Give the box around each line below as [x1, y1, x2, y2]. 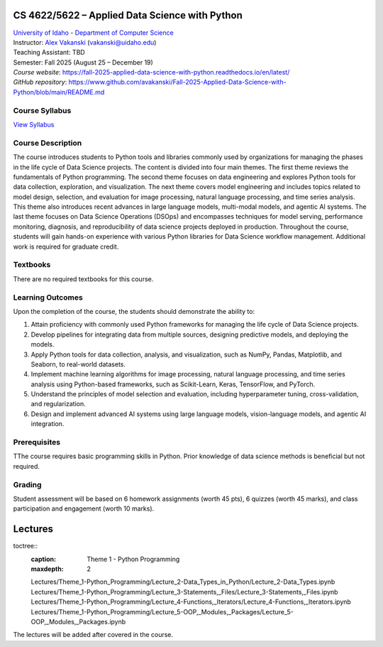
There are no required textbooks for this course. [13, 274, 154, 283]
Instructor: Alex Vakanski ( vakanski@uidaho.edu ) [13, 38, 157, 46]
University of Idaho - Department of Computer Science [13, 28, 174, 37]
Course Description [13, 138, 82, 148]
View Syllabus [13, 121, 55, 129]
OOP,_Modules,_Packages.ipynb [30, 617, 126, 626]
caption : [30, 555, 57, 563]
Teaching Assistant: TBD [13, 48, 85, 57]
